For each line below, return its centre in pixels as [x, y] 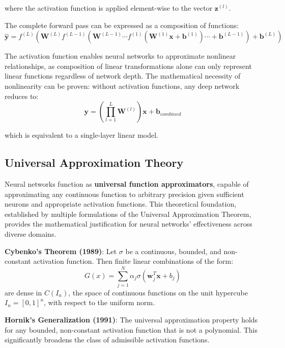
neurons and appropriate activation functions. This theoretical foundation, [121, 204]
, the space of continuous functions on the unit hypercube [158, 292]
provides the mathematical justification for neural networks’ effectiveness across [129, 224]
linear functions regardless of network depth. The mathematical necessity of [123, 76]
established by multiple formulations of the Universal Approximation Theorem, [128, 214]
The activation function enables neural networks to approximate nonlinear [120, 56]
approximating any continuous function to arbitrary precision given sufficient [124, 194]
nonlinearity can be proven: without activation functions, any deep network [122, 85]
